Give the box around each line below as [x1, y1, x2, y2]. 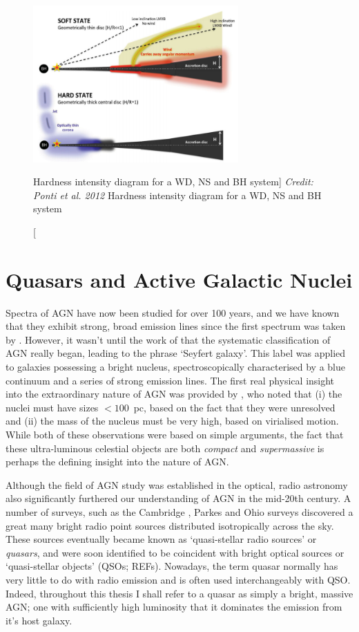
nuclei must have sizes [6, 400, 99, 414]
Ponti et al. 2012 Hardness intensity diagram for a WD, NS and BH [33, 187, 322, 202]
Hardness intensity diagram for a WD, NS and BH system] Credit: [33, 174, 313, 189]
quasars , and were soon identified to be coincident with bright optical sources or [6, 545, 345, 559]
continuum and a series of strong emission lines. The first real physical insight [6, 373, 335, 387]
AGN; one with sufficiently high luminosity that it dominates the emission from [6, 600, 342, 614]
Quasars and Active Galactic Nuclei [6, 265, 353, 293]
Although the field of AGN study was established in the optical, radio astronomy [6, 477, 348, 492]
